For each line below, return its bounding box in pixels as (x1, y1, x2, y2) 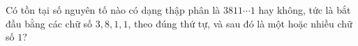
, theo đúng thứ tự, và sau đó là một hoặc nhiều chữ (128, 16, 352, 30)
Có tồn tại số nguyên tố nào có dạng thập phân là (6, 3, 221, 16)
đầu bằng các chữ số (6, 16, 93, 30)
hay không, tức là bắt (258, 3, 351, 16)
